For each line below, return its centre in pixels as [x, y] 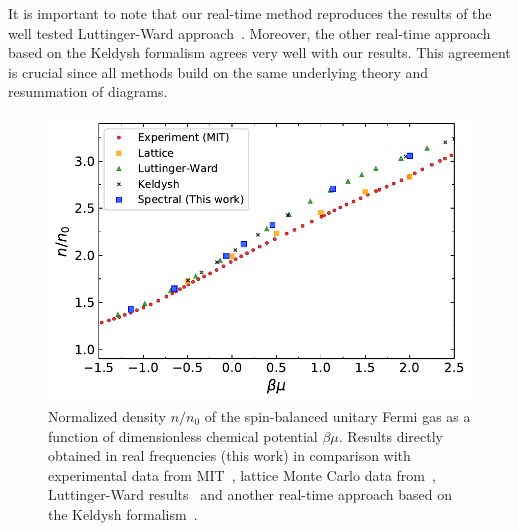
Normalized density [107, 415]
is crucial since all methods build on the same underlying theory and [218, 71]
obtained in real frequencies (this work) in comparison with [229, 455]
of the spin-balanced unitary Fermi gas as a [337, 415]
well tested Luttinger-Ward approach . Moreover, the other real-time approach [249, 32]
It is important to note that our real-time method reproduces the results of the [250, 13]
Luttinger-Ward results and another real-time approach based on [250, 494]
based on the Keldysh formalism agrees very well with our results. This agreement [259, 52]
